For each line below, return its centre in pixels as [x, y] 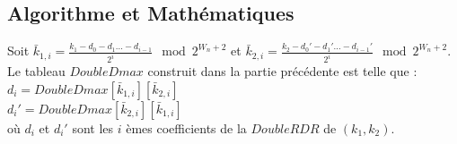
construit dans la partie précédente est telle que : [282, 71]
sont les [93, 127]
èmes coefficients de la [186, 127]
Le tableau [36, 71]
